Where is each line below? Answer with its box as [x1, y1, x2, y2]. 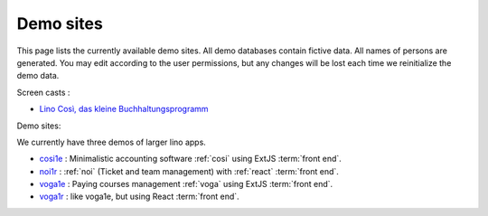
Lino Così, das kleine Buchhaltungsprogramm [39, 104, 209, 115]
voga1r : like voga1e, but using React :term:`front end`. [39, 191, 239, 202]
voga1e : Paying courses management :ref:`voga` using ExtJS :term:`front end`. [39, 179, 333, 190]
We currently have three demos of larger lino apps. [16, 136, 207, 147]
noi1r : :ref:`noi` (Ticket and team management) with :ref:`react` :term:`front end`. [39, 165, 339, 176]
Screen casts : [16, 87, 70, 98]
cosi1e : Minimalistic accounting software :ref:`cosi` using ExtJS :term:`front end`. [39, 154, 343, 164]
